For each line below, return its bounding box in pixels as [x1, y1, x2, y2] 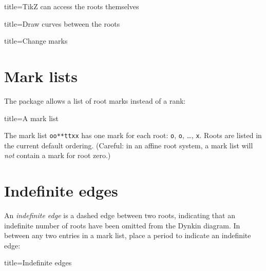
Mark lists [4, 65, 78, 86]
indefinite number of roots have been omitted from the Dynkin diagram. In [4, 220, 240, 230]
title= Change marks [4, 35, 68, 46]
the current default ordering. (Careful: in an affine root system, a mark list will [4, 140, 253, 150]
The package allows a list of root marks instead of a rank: [4, 95, 186, 106]
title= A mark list [4, 112, 59, 123]
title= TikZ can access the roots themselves [4, 1, 139, 11]
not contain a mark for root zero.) [4, 150, 111, 161]
